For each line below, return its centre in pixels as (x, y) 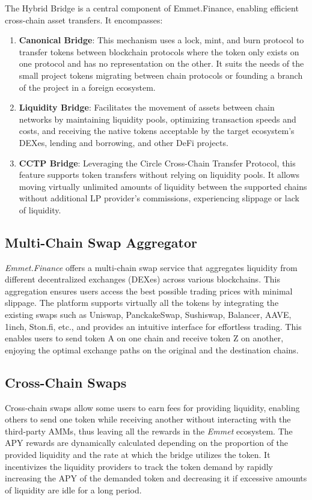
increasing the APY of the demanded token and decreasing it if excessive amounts (156, 478)
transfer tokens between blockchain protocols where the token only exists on (159, 51)
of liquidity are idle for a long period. (73, 489)
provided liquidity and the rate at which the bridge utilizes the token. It (138, 455)
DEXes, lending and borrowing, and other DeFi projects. (124, 142)
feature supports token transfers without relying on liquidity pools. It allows (159, 175)
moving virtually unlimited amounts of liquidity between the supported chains (163, 186)
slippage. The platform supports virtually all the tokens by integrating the (142, 303)
